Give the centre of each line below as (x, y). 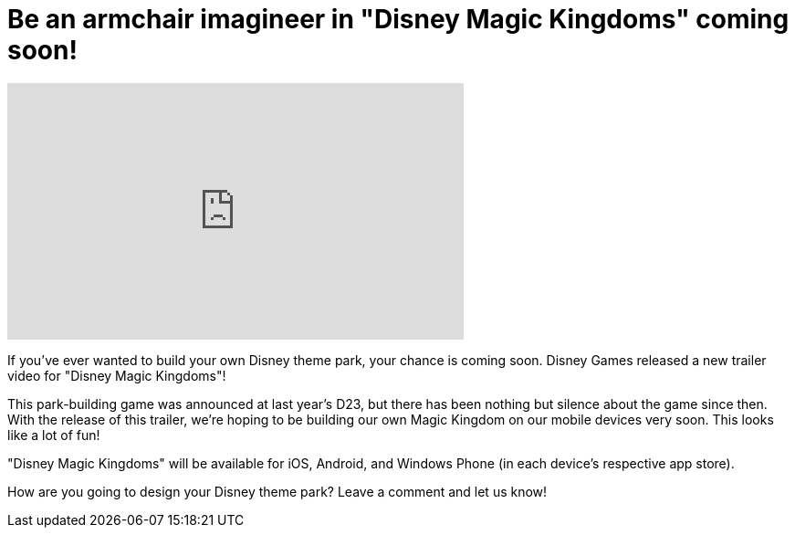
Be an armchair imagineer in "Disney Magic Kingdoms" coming (398, 19)
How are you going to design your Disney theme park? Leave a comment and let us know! (277, 491)
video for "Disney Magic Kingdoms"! (117, 375)
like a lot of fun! (54, 435)
